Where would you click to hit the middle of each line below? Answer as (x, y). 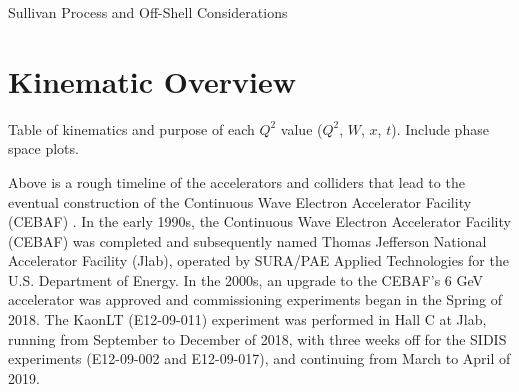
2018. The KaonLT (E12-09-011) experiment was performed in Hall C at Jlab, (247, 319)
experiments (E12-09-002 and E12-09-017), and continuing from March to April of (259, 358)
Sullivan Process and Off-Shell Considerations (148, 12)
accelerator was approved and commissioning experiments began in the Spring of (255, 299)
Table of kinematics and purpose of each (131, 128)
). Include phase (440, 128)
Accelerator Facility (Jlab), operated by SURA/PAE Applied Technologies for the (258, 260)
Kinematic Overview (152, 80)
